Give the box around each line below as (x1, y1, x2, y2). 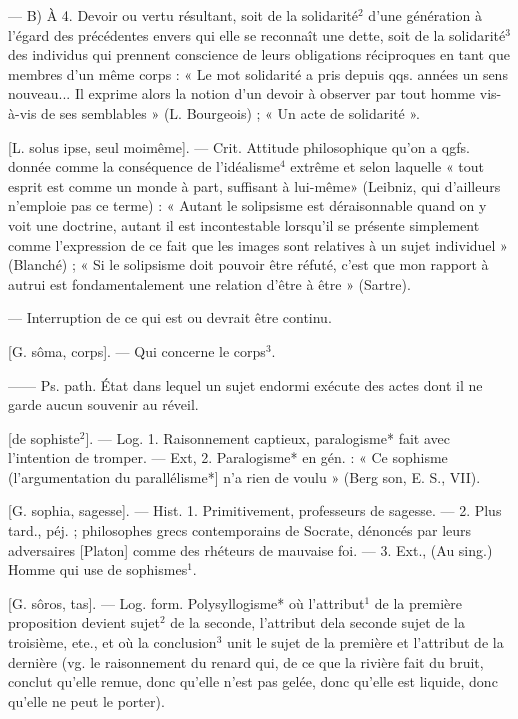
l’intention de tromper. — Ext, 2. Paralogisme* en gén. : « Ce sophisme (8, 447, 448, 468)
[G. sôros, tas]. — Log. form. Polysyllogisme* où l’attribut (8, 592, 365, 613)
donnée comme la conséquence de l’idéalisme (8, 156, 280, 177)
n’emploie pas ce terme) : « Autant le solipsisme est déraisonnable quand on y (8, 195, 487, 216)
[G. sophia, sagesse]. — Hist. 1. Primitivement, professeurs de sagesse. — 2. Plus (8, 500, 502, 521)
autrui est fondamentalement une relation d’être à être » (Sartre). (8, 273, 411, 294)
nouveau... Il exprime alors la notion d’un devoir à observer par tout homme (8, 83, 476, 104)
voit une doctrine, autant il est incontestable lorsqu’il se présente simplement (8, 214, 480, 235)
